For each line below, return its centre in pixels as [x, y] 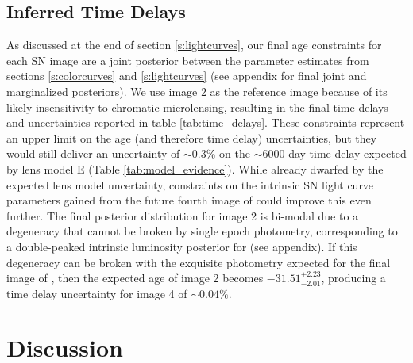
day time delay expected [347, 153]
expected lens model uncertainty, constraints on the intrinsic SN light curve [190, 184]
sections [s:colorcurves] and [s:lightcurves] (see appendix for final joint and [187, 76]
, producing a [353, 278]
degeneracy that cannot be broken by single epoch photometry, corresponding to [202, 231]
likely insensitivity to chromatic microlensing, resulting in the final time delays [197, 107]
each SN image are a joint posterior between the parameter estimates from [188, 60]
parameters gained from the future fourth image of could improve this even [189, 200]
